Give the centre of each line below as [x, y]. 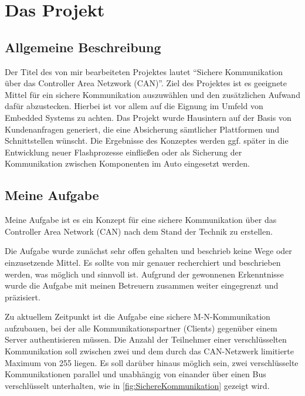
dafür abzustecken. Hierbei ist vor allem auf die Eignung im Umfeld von [134, 106]
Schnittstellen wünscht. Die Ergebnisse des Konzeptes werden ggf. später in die [147, 141]
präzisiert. [23, 297]
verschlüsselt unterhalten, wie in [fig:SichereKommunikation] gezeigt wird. [137, 385]
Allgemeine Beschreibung [83, 47]
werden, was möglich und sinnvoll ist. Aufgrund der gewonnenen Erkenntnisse [144, 274]
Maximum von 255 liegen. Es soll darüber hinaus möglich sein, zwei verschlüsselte [152, 362]
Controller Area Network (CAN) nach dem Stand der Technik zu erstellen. [139, 231]
